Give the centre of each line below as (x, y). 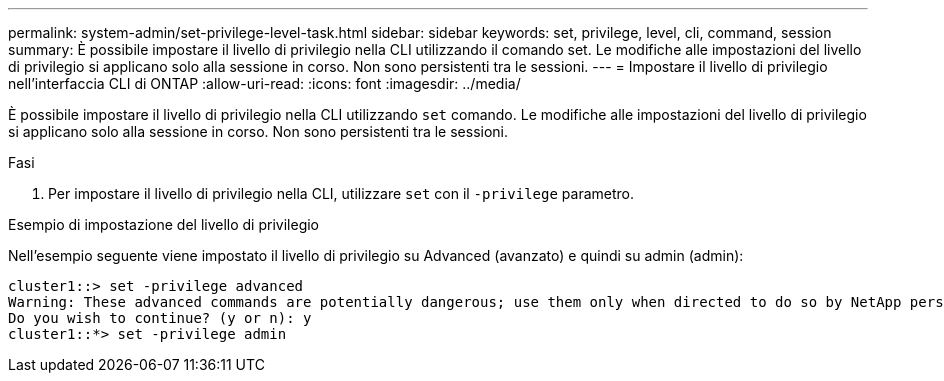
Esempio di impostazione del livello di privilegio (164, 224)
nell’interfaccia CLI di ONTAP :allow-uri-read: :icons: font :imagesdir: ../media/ (264, 83)
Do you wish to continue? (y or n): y (160, 318)
